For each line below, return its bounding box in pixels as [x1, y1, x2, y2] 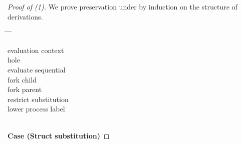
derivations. [8, 11, 43, 21]
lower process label [8, 103, 65, 114]
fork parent [8, 84, 42, 94]
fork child [8, 74, 37, 84]
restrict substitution [8, 93, 69, 104]
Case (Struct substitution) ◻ [8, 130, 110, 140]
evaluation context [8, 44, 64, 55]
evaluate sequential [8, 64, 66, 74]
